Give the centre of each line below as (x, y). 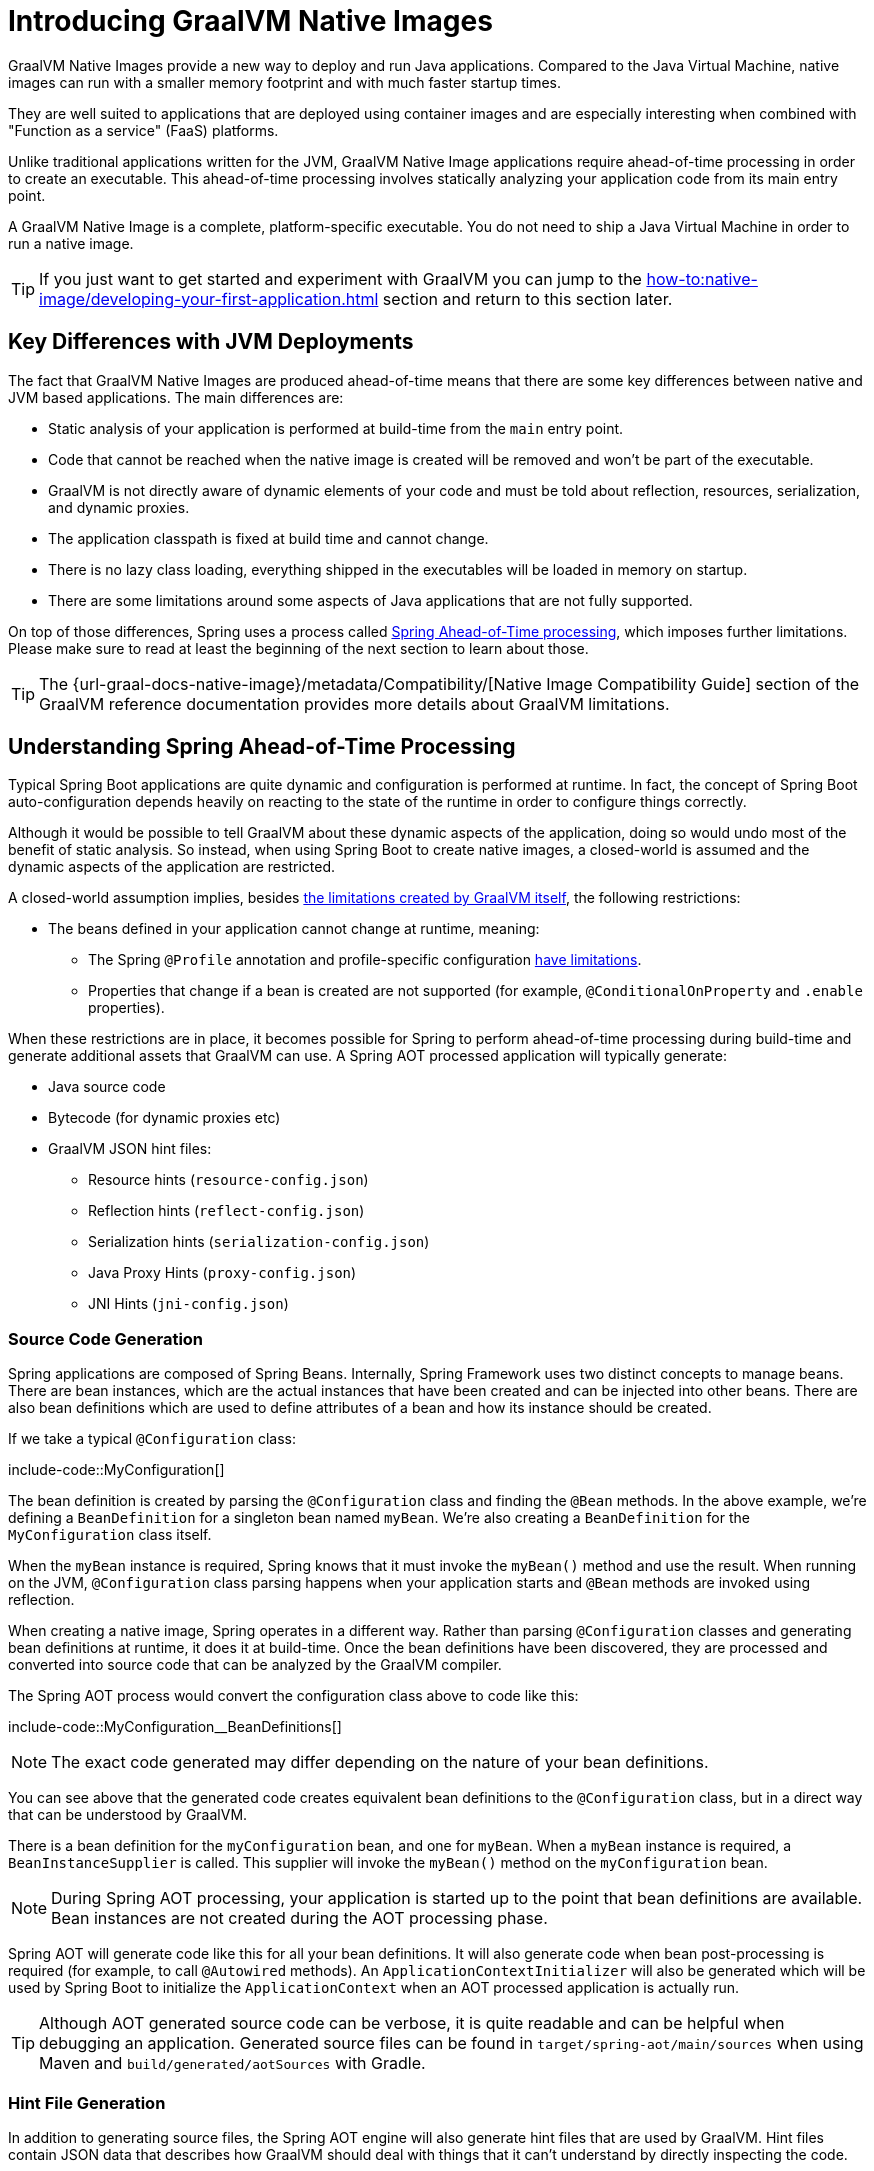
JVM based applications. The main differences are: (176, 397)
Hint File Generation (87, 2102)
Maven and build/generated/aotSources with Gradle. (232, 2063)
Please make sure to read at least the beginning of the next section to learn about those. (298, 648)
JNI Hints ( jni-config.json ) (188, 1304)
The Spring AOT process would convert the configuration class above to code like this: (293, 1696)
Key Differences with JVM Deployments (211, 342)
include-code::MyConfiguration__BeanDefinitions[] (175, 1727)
